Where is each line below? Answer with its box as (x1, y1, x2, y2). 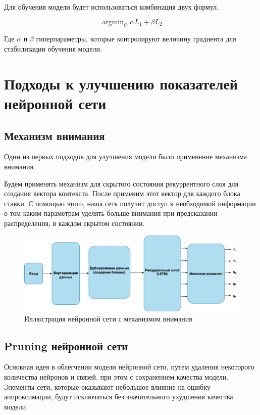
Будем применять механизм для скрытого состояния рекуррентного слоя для (4, 178, 238, 189)
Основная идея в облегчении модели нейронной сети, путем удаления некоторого (4, 361, 254, 372)
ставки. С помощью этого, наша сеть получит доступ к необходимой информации (4, 198, 256, 208)
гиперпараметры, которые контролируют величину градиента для (36, 33, 236, 44)
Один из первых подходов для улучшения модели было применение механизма (4, 151, 247, 162)
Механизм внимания (4, 127, 105, 143)
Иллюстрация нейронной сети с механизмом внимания (24, 313, 192, 324)
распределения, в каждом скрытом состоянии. (4, 217, 145, 228)
